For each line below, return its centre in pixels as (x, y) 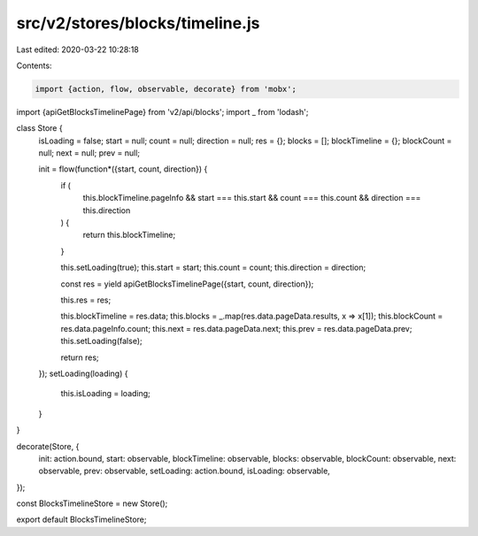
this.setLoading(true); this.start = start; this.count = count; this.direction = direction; (213, 268)
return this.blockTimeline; (129, 235)
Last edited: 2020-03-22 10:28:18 (77, 50)
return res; (80, 357)
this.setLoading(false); (101, 341)
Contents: (34, 65)
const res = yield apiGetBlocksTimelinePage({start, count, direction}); (187, 284)
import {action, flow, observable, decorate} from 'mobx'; (166, 89)
